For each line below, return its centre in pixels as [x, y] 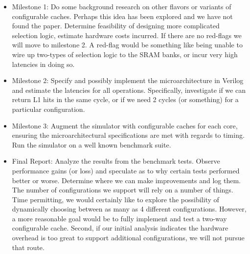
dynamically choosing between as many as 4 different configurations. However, [129, 209]
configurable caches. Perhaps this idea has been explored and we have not [122, 16]
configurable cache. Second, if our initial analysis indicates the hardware [120, 228]
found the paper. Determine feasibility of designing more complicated [116, 26]
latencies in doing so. [43, 64]
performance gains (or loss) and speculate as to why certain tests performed [126, 170]
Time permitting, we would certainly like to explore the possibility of [115, 199]
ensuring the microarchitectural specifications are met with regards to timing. [128, 135]
